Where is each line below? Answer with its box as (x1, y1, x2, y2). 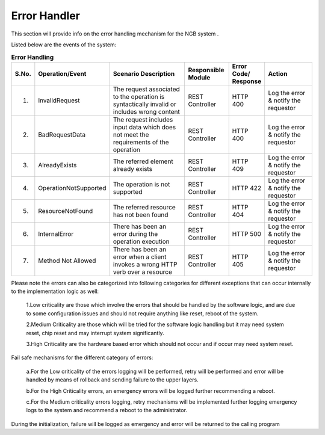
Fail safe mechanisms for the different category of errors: (11, 354, 153, 361)
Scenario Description (113, 69, 175, 78)
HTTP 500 (232, 229, 262, 238)
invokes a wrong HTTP (113, 260, 178, 268)
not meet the (113, 130, 149, 138)
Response (232, 77, 262, 85)
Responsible (188, 66, 225, 74)
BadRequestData (38, 130, 86, 138)
